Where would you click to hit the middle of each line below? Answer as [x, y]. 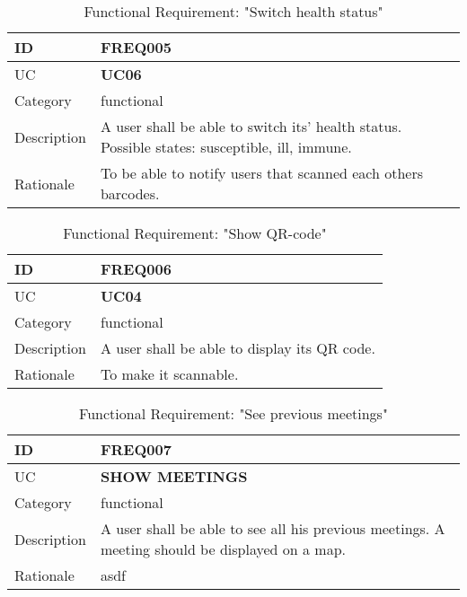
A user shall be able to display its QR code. [238, 348]
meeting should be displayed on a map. [223, 549]
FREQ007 [136, 449]
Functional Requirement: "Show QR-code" [195, 233]
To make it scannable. [169, 374]
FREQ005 [136, 47]
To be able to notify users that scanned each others [262, 173]
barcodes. [130, 193]
